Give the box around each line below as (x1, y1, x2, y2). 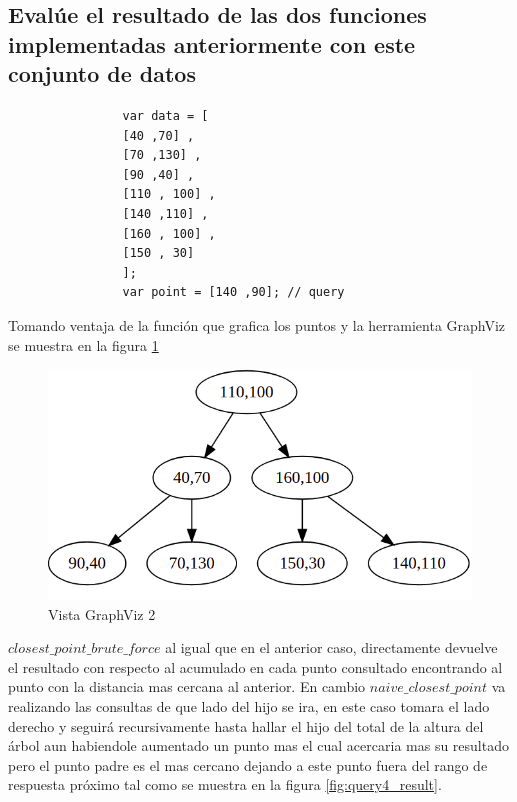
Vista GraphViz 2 (48, 603, 156, 624)
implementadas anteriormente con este (8, 28, 416, 59)
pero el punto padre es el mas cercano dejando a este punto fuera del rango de (8, 754, 488, 775)
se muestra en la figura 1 (8, 334, 159, 355)
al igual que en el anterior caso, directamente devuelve (165, 637, 498, 658)
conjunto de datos (8, 58, 196, 89)
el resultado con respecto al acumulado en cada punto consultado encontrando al (8, 656, 503, 677)
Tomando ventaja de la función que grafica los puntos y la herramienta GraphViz (8, 314, 506, 335)
